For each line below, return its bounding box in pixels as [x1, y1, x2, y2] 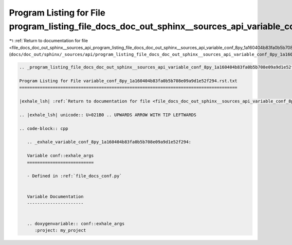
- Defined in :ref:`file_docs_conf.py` [27, 173, 122, 179]
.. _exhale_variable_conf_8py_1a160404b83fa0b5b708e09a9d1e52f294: [27, 139, 192, 145]
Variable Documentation [27, 193, 84, 199]
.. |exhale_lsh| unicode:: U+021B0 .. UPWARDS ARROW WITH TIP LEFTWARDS [19, 112, 197, 118]
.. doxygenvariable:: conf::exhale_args [27, 221, 125, 227]
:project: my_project [35, 227, 86, 233]
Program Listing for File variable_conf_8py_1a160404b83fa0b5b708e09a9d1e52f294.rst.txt [19, 78, 238, 84]
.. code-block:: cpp [19, 125, 68, 131]
